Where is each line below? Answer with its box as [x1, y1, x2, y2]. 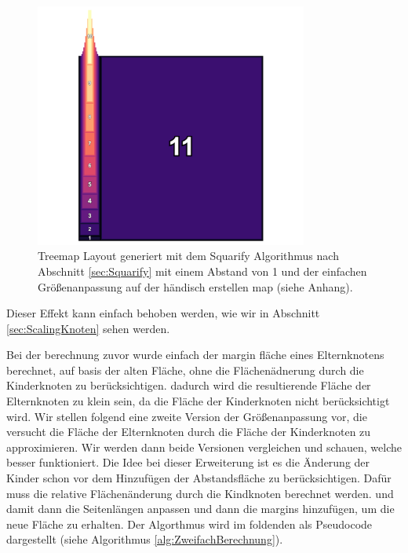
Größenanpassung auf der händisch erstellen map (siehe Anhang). [38, 278, 353, 295]
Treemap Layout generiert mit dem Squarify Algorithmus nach [38, 247, 339, 264]
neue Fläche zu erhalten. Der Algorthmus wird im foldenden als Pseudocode [6, 515, 373, 532]
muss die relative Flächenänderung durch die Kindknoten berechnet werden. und [6, 485, 394, 501]
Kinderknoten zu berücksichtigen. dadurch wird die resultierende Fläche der [6, 377, 371, 394]
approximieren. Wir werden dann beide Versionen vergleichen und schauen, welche [6, 438, 403, 455]
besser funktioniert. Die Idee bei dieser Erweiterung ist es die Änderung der [6, 454, 370, 471]
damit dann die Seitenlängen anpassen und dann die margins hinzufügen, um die [6, 500, 395, 517]
